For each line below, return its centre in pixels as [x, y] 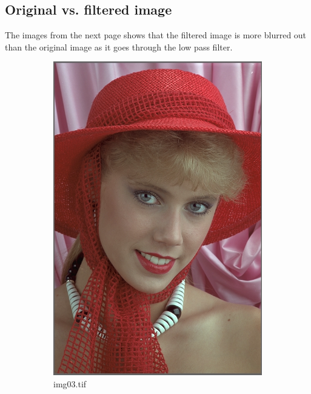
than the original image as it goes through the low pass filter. [119, 47]
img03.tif [70, 383]
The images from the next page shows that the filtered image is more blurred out [156, 35]
